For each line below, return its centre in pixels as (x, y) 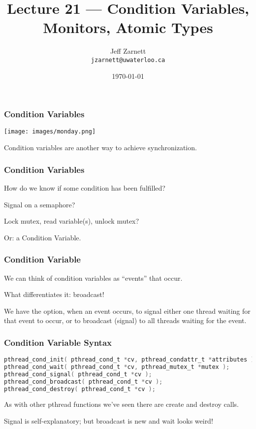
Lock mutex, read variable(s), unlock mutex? (72, 221)
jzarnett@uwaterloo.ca (128, 60)
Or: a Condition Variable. (43, 237)
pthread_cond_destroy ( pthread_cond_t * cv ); (80, 389)
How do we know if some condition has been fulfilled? (85, 187)
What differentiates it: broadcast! (54, 294)
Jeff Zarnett (128, 51)
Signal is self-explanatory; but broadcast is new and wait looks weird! (109, 421)
